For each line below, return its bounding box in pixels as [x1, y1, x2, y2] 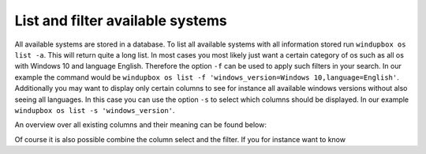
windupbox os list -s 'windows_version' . [14, 105, 175, 115]
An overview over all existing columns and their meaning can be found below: [14, 120, 267, 130]
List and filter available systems [14, 12, 228, 29]
